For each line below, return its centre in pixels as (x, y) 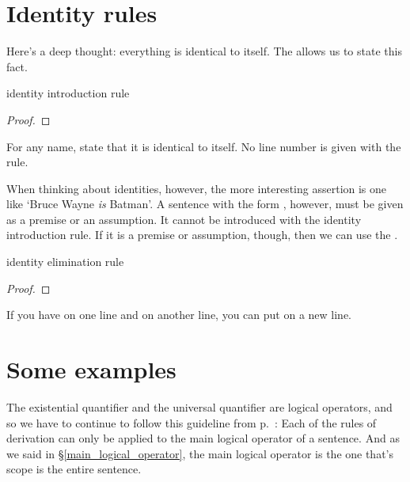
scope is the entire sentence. (74, 469)
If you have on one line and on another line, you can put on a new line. (179, 315)
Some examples (91, 369)
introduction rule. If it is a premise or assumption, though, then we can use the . (202, 235)
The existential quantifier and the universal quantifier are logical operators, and (199, 406)
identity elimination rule (65, 262)
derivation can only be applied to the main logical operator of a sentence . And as (203, 438)
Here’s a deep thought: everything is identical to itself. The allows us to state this (204, 51)
